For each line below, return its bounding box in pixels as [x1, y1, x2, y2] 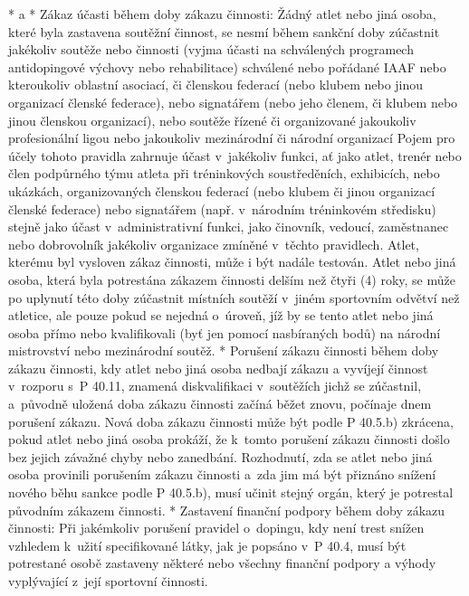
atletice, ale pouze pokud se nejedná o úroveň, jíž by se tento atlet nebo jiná [8, 306, 434, 325]
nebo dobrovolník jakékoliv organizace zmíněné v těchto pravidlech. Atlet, [8, 234, 419, 253]
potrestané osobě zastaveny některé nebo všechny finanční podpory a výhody [8, 553, 436, 572]
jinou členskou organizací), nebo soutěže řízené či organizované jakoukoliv [8, 110, 416, 129]
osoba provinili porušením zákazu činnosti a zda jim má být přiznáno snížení [8, 465, 436, 484]
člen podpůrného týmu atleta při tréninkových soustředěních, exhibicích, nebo [8, 164, 440, 183]
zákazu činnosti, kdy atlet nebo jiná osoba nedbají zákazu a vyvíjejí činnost [8, 358, 428, 377]
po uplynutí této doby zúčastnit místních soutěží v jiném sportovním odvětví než [8, 288, 460, 307]
